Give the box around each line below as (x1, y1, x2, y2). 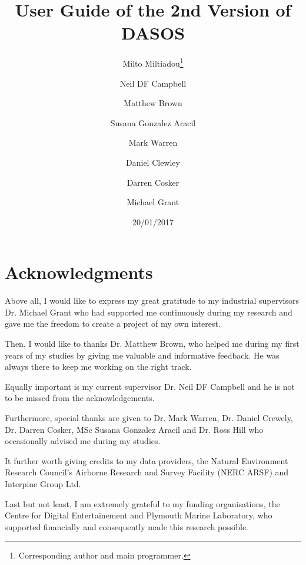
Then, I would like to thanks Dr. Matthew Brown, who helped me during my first (5, 337, 300, 350)
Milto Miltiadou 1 (122, 55, 184, 69)
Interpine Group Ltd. (5, 477, 81, 490)
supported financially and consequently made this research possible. (5, 520, 248, 533)
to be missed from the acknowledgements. (5, 392, 155, 404)
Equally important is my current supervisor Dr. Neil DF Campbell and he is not (5, 380, 295, 392)
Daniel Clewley (126, 156, 180, 168)
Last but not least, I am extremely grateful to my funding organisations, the (5, 497, 280, 510)
